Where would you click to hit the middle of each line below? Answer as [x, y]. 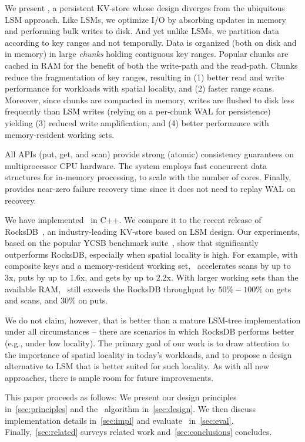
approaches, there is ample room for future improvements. [109, 377]
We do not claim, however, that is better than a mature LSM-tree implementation [153, 320]
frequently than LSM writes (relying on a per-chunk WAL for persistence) [138, 111]
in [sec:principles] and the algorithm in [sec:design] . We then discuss [130, 409]
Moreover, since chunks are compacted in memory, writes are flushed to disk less [150, 99]
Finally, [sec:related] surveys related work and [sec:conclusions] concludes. [138, 432]
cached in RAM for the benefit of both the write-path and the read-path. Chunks [151, 65]
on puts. [93, 300]
